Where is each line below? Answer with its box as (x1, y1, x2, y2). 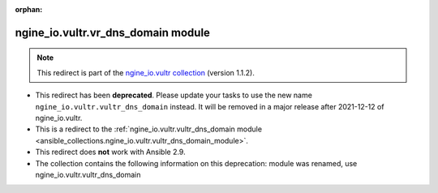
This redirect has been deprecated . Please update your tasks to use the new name (35, 90, 312, 101)
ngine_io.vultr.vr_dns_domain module (15, 25, 211, 40)
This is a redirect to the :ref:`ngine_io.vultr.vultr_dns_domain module (35, 124, 263, 134)
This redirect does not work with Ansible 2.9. (35, 147, 186, 157)
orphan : (15, 5, 43, 14)
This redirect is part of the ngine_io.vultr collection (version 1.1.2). (36, 67, 255, 77)
